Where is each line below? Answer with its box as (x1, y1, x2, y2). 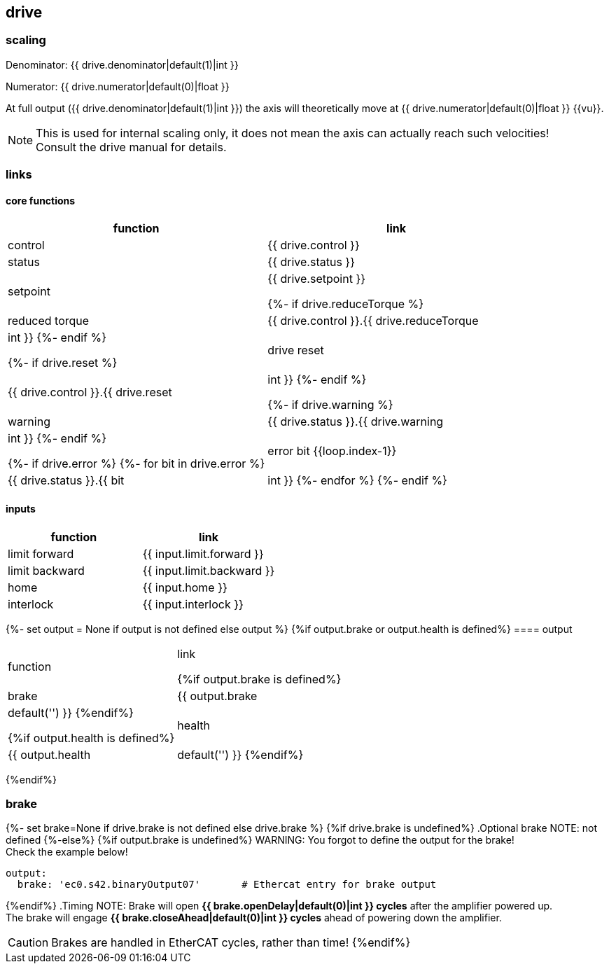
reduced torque (8, 314, 90, 328)
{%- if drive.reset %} (8, 356, 118, 370)
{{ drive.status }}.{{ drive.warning (267, 414, 444, 429)
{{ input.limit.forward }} (142, 546, 264, 561)
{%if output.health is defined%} (8, 730, 175, 745)
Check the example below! (6, 846, 128, 858)
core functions (6, 194, 76, 207)
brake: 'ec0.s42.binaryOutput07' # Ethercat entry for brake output (17, 879, 437, 891)
